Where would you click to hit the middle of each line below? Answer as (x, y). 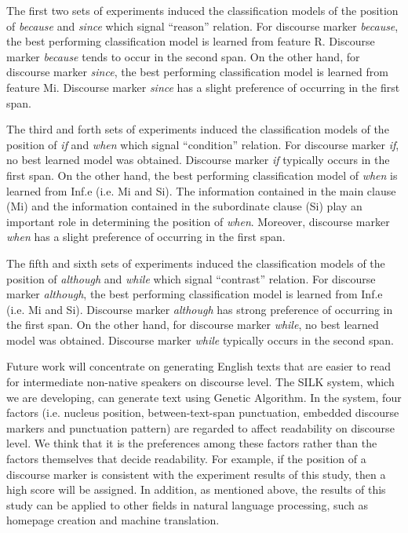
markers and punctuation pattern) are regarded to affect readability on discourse (200, 427)
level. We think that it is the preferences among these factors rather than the (192, 443)
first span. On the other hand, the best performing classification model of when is (202, 175)
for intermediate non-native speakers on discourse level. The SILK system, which (200, 382)
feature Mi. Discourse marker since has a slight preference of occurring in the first (203, 87)
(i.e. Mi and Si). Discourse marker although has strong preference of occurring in (200, 309)
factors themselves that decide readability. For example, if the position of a (186, 459)
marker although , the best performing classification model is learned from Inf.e (195, 294)
